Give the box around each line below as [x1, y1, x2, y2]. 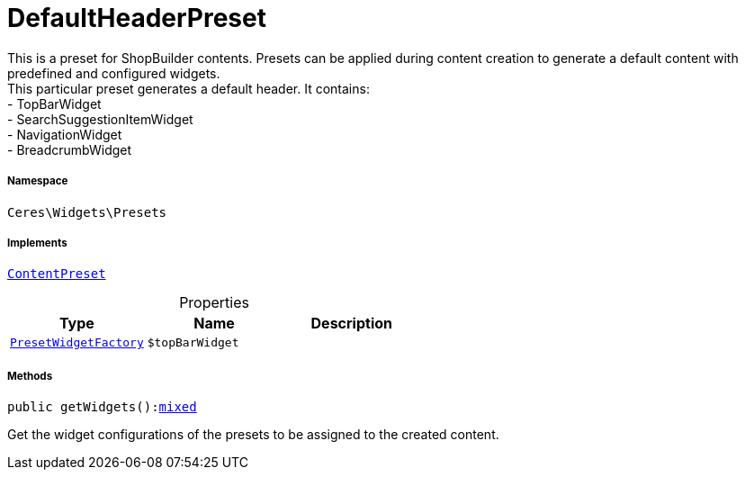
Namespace [7, 175, 68, 188]
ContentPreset [7, 266, 106, 282]
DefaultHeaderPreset [7, 3, 266, 33]
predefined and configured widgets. [7, 65, 220, 81]
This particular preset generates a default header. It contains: [7, 80, 370, 96]
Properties [179, 293, 249, 312]
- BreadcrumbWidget [7, 141, 132, 157]
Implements [7, 236, 67, 249]
